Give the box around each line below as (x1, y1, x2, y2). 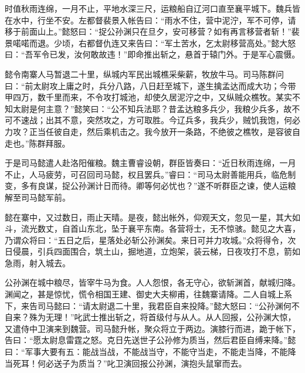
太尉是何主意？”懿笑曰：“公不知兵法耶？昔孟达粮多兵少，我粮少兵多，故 (12, 102, 292, 114)
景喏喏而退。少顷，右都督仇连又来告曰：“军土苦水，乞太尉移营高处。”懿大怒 (5, 36, 296, 49)
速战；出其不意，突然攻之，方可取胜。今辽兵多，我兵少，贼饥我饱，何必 (21, 114, 300, 126)
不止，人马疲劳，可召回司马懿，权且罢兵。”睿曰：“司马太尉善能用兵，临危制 (5, 168, 296, 180)
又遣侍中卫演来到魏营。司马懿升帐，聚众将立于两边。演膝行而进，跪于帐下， (5, 322, 300, 334)
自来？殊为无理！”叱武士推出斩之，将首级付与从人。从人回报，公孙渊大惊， (5, 311, 296, 323)
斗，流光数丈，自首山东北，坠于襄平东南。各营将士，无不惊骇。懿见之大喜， (5, 222, 300, 235)
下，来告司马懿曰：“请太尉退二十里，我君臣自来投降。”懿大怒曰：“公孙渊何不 (5, 299, 300, 311)
